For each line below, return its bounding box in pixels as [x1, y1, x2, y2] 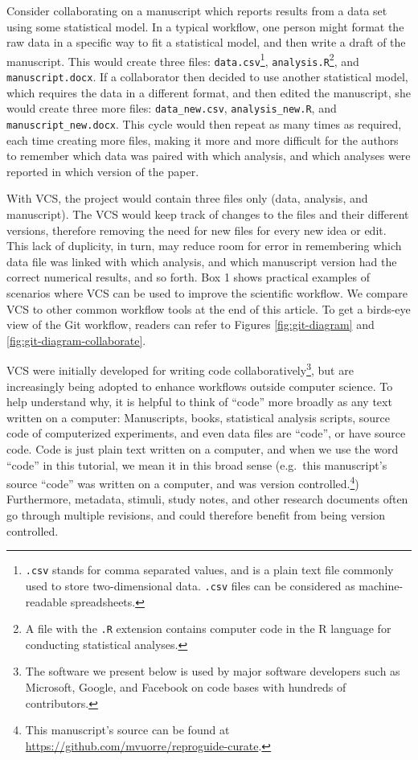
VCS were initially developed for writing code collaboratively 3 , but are [6, 359, 354, 379]
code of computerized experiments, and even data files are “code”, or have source [6, 425, 406, 442]
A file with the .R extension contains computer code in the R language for [25, 620, 391, 637]
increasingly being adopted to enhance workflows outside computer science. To [6, 377, 393, 394]
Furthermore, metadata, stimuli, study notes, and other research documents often [6, 491, 408, 507]
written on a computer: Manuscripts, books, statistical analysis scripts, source [6, 409, 390, 425]
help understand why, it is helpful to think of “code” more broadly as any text [6, 393, 392, 410]
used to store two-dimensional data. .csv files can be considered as [25, 577, 355, 594]
